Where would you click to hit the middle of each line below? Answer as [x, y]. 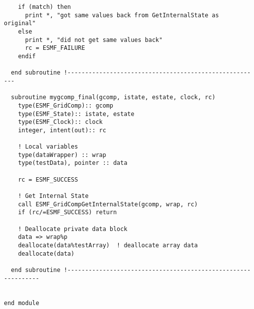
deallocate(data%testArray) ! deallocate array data [108, 246]
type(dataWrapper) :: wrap [62, 155]
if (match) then [45, 7]
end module [22, 303]
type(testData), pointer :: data [73, 163]
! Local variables [48, 147]
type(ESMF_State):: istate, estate [76, 114]
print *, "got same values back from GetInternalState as [122, 15]
